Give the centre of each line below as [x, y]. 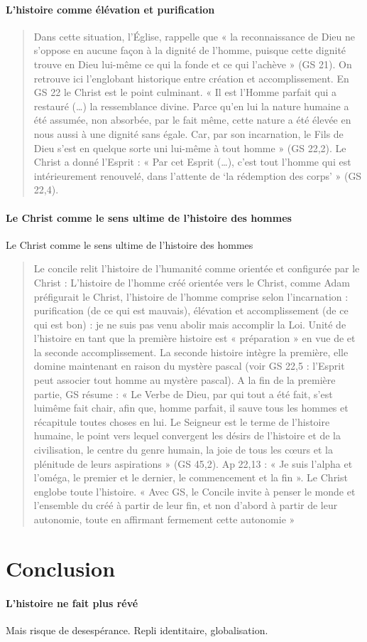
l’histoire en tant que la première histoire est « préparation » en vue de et [195, 338]
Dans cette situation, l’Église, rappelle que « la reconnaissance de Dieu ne [194, 36]
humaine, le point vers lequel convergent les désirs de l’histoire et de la [187, 435]
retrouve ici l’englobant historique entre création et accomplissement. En [191, 78]
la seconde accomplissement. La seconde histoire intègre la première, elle [191, 352]
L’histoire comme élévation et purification [110, 9]
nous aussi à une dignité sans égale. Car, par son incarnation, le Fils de [188, 133]
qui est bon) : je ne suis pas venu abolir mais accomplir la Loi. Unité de [190, 324]
